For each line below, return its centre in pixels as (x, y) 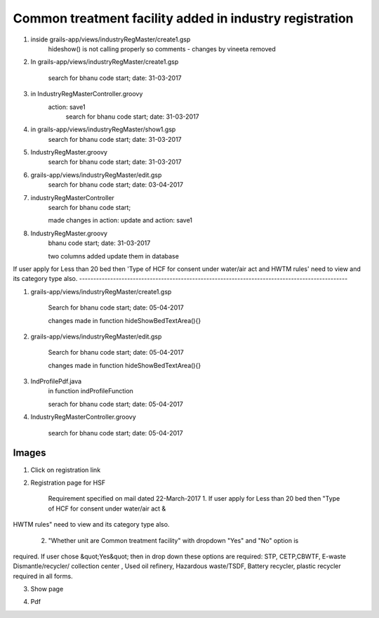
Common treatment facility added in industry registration (183, 18)
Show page (47, 589)
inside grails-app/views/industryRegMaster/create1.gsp (111, 39)
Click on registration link (66, 470)
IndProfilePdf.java (56, 381)
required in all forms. (43, 576)
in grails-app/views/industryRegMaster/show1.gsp (103, 129)
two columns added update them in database (113, 256)
